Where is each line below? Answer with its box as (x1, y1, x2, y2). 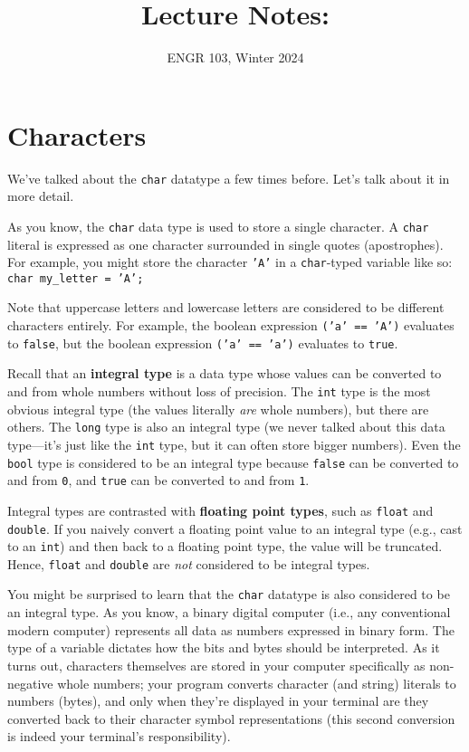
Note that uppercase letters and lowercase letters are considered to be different (7, 298, 445, 317)
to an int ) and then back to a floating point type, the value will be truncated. (7, 537, 443, 556)
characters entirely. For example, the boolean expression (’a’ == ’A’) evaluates (7, 316, 455, 335)
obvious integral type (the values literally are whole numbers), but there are (7, 399, 429, 418)
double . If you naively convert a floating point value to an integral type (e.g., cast (7, 519, 463, 538)
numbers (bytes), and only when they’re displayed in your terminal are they (7, 691, 429, 710)
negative (7, 673, 53, 692)
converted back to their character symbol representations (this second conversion (7, 709, 455, 728)
